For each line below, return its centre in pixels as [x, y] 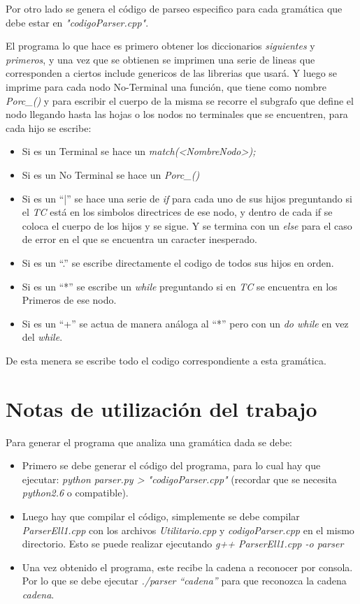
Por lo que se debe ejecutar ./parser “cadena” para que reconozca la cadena [184, 581]
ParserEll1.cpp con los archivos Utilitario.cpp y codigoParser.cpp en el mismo [188, 530]
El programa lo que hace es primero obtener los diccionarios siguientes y [160, 46]
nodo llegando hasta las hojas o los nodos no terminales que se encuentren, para [177, 114]
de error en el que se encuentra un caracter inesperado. [139, 239]
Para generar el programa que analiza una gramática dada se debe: [149, 442]
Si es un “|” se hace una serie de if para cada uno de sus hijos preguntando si [187, 198]
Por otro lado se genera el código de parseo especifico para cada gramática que [174, 8]
